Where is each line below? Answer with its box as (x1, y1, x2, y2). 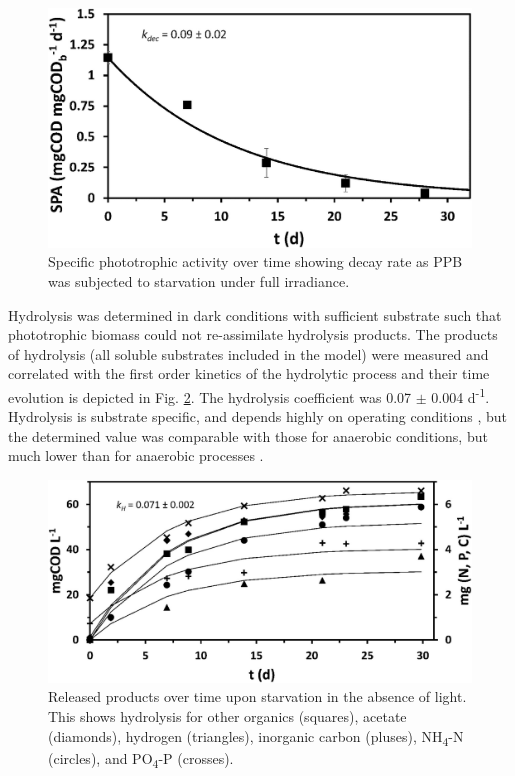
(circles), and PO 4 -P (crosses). (48, 747, 234, 771)
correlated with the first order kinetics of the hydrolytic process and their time (8, 363, 490, 384)
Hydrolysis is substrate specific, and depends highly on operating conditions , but (8, 406, 507, 427)
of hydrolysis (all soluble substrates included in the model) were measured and (8, 343, 489, 364)
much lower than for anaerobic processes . (8, 445, 264, 466)
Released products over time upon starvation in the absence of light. (48, 686, 467, 707)
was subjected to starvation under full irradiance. (48, 270, 350, 291)
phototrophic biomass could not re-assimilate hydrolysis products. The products (8, 324, 498, 345)
